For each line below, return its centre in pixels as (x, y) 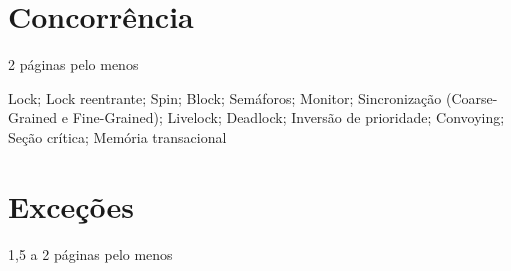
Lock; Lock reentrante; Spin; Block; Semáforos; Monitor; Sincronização (225, 97)
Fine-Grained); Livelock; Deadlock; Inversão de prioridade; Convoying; (288, 117)
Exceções (71, 205)
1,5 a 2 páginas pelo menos (90, 253)
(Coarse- (471, 97)
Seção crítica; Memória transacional (117, 136)
